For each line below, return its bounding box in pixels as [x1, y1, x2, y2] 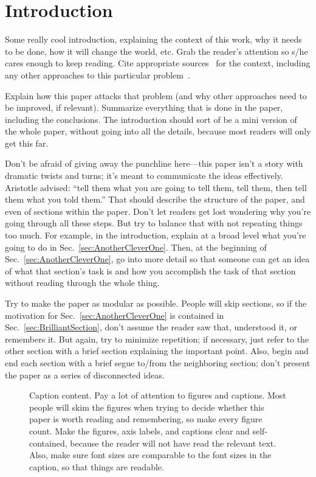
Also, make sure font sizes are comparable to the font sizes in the [29, 448, 272, 461]
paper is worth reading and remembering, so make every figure [29, 413, 263, 425]
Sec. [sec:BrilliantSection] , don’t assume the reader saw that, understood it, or [5, 321, 298, 333]
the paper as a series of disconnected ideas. [5, 368, 165, 381]
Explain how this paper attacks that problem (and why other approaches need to [5, 89, 307, 102]
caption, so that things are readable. [29, 460, 164, 473]
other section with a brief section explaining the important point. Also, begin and [5, 344, 309, 357]
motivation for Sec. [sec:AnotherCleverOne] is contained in [5, 308, 224, 321]
